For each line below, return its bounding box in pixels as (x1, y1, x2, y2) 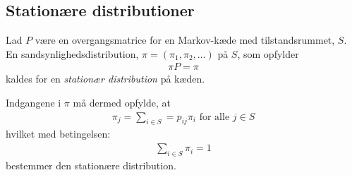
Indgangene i (6, 95, 61, 110)
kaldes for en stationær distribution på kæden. (6, 71, 205, 86)
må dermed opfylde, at (73, 95, 171, 110)
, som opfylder (237, 46, 299, 61)
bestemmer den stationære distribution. (6, 157, 176, 172)
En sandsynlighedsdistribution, (6, 46, 139, 61)
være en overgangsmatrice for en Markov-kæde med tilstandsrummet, (35, 32, 335, 47)
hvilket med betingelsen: (6, 126, 111, 141)
